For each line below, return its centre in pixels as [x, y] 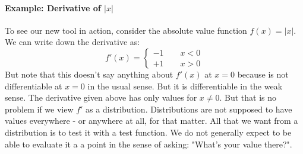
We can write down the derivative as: [72, 42]
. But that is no [248, 97]
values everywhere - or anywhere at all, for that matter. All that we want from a [151, 121]
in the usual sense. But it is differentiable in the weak [185, 86]
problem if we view [39, 109]
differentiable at [34, 86]
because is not [263, 74]
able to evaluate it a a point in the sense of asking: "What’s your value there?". [149, 144]
